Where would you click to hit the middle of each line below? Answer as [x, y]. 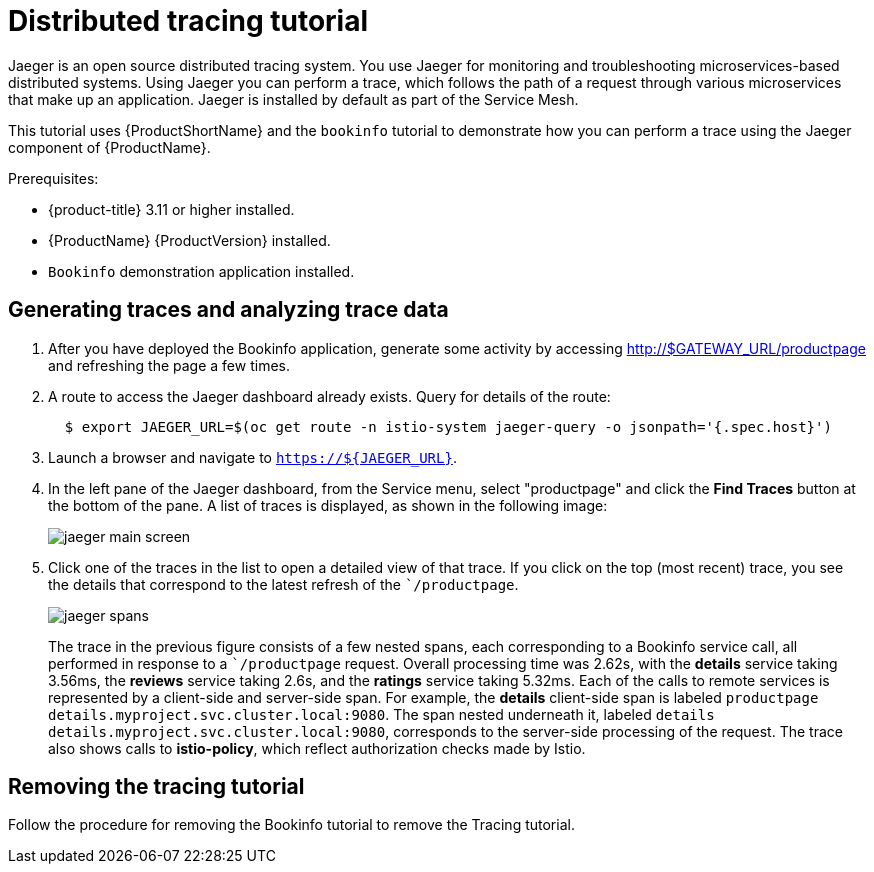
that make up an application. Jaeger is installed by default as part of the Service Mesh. [293, 99]
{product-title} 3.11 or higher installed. [171, 209]
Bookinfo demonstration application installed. [201, 271]
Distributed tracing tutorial [188, 21]
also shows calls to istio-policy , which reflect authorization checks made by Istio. [317, 748]
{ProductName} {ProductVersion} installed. [189, 240]
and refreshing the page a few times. [169, 365]
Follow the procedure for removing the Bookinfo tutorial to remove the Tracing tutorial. [291, 825]
